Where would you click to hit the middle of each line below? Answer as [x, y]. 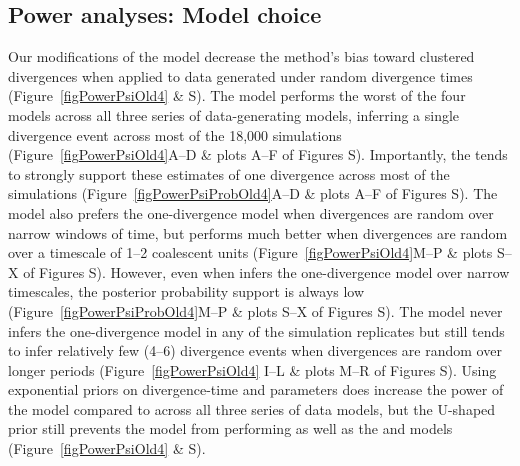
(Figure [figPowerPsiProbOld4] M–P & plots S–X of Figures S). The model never [255, 310]
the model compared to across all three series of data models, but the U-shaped [252, 408]
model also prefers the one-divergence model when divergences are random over [251, 212]
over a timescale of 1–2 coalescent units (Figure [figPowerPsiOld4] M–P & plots [250, 252]
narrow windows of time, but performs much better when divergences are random [258, 232]
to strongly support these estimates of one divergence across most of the [229, 173]
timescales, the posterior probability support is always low [186, 291]
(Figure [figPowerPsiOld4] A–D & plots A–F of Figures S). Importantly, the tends [258, 154]
